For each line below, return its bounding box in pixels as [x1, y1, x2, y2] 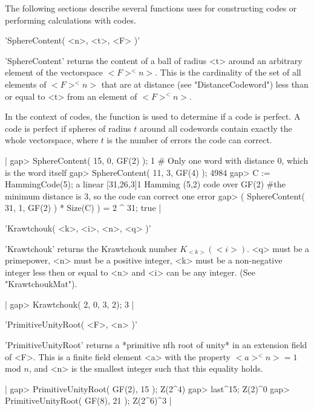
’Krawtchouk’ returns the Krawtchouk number [5, 242, 177, 254]
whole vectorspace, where [5, 134, 99, 146]
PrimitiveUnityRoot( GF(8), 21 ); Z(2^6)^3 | [5, 394, 172, 407]
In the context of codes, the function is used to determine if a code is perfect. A [5, 110, 301, 123]
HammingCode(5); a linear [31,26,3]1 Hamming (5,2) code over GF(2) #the [5, 178, 286, 190]
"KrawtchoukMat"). [5, 277, 77, 290]
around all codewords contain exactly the [139, 121, 292, 134]
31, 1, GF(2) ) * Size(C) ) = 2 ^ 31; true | [5, 201, 162, 214]
